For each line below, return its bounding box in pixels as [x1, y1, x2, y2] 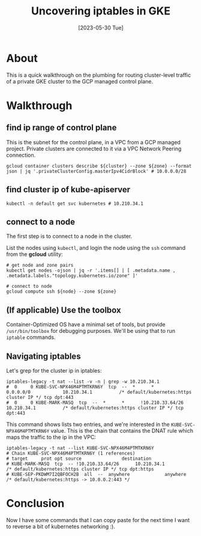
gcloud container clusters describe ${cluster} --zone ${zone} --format [6, 163, 192, 169]
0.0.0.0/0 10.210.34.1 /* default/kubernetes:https [6, 389, 192, 395]
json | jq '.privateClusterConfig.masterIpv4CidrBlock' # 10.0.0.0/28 [6, 168, 187, 174]
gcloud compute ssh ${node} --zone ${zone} [6, 288, 117, 295]
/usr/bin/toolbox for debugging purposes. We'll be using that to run [6, 327, 176, 335]
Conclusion [6, 497, 65, 510]
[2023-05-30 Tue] [77, 24, 124, 31]
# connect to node [6, 284, 52, 290]
